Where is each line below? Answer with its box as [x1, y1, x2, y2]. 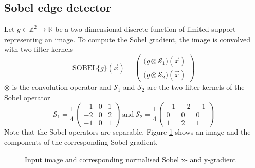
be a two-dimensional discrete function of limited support [55, 24, 236, 34]
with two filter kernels [4, 44, 73, 54]
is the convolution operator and [12, 82, 111, 92]
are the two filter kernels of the [147, 82, 245, 92]
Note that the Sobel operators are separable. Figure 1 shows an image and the [4, 126, 251, 137]
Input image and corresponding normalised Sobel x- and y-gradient [25, 154, 236, 164]
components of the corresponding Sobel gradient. [4, 137, 158, 147]
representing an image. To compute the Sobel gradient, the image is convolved [4, 33, 250, 44]
